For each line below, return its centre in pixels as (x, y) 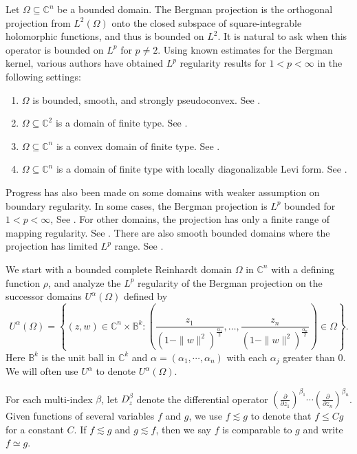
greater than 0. (314, 357)
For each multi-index (49, 399)
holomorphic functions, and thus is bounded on (105, 36)
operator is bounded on (55, 49)
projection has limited (52, 246)
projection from (38, 22)
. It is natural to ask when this (282, 36)
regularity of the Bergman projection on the (230, 282)
